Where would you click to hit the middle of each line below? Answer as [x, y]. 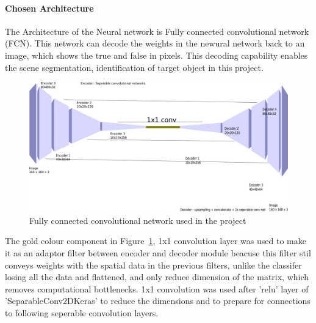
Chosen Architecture [49, 8]
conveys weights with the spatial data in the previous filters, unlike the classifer [153, 265]
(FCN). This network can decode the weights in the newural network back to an [155, 43]
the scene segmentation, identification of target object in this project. [134, 67]
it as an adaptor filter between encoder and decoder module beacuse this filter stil [158, 252]
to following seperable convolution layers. [82, 312]
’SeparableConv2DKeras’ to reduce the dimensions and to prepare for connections [158, 301]
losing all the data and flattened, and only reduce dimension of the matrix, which [157, 277]
